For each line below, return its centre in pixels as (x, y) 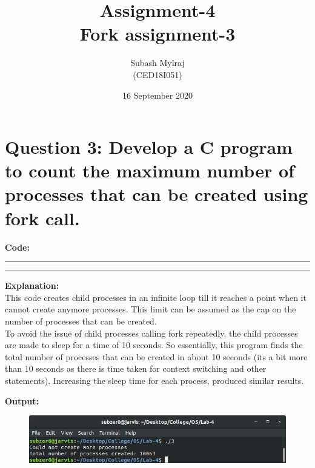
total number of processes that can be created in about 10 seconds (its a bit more (156, 356)
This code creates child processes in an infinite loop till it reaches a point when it (156, 297)
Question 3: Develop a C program (149, 147)
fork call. (42, 218)
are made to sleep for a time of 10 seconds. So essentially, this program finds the (154, 345)
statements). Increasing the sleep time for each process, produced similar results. (154, 380)
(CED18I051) (157, 74)
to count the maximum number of (150, 170)
